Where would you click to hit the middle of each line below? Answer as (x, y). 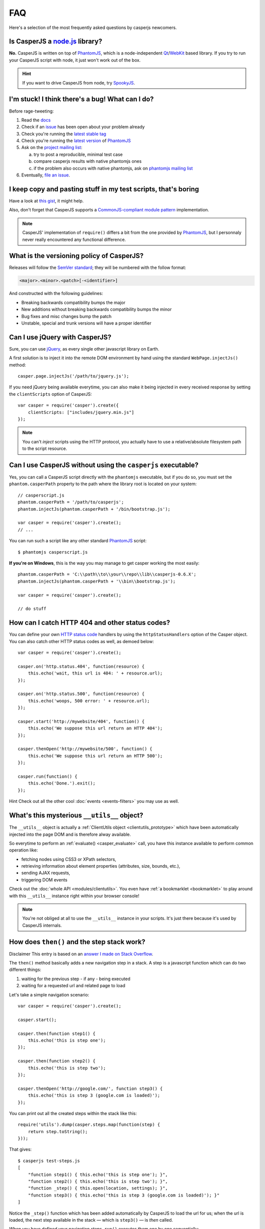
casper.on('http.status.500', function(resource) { (81, 694)
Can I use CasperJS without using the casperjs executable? (104, 465)
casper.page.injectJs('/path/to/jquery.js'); (74, 376)
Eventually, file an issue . (46, 175)
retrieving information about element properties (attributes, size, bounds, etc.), (101, 866)
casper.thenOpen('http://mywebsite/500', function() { (85, 749)
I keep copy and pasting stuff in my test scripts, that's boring (104, 189)
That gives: (20, 1149)
